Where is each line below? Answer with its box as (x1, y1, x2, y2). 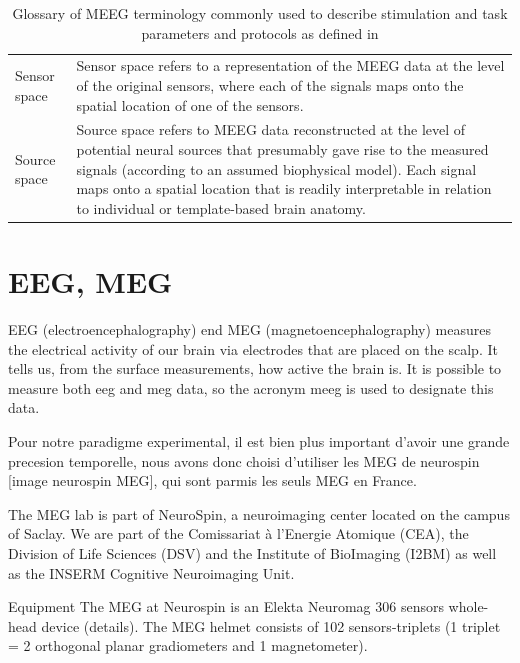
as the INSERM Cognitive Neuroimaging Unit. (8, 562, 295, 583)
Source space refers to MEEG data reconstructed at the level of (76, 119, 466, 140)
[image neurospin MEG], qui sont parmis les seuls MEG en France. (8, 470, 417, 491)
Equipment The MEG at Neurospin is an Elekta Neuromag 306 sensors (8, 596, 444, 617)
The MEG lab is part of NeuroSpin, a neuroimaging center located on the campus (8, 503, 510, 524)
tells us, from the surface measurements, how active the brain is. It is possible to (8, 358, 502, 379)
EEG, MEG (8, 261, 173, 302)
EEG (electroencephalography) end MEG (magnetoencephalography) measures (8, 319, 491, 340)
